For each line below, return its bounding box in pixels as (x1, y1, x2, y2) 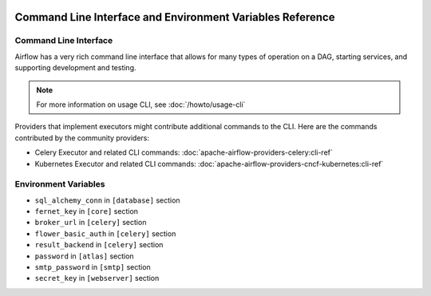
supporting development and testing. (14, 63, 136, 73)
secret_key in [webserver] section (34, 274, 160, 283)
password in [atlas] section (34, 251, 135, 261)
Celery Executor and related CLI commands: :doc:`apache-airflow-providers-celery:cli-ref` (34, 148, 333, 157)
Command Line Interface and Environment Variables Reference (14, 10, 335, 24)
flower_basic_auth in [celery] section (34, 228, 176, 239)
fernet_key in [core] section (34, 207, 139, 216)
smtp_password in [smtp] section (34, 262, 151, 271)
